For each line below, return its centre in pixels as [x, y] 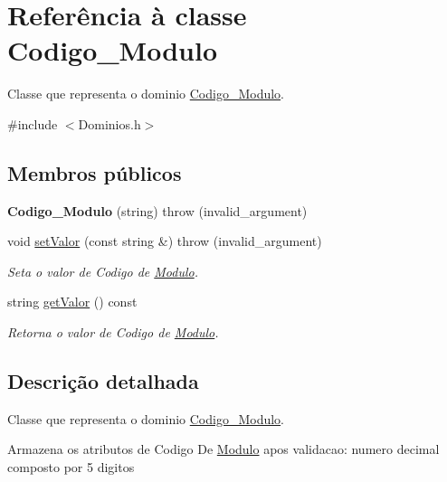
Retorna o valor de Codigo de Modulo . [113, 332]
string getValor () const [72, 302]
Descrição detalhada [103, 381]
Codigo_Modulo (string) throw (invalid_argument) [157, 210]
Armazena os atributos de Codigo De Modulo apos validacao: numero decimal [223, 449]
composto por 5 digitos [71, 467]
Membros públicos [95, 172]
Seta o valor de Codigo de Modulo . [103, 271]
